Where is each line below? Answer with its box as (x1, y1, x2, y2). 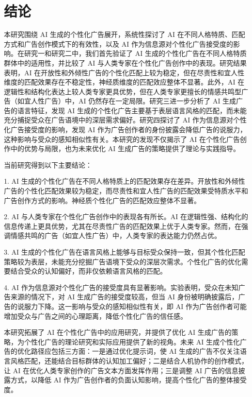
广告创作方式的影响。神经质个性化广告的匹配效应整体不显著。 (4, 195, 201, 205)
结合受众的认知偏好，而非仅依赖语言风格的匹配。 (10, 266, 167, 276)
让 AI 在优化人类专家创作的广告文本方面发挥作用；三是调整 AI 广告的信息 (4, 365, 238, 375)
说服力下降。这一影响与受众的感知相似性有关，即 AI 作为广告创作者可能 (17, 301, 247, 311)
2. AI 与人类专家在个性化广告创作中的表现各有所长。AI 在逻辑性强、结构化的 (4, 211, 248, 222)
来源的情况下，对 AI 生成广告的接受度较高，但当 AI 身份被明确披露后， (10, 292, 238, 302)
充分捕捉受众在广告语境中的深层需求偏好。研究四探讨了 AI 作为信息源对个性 (4, 115, 247, 125)
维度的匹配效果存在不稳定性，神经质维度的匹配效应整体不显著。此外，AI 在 (4, 77, 245, 87)
